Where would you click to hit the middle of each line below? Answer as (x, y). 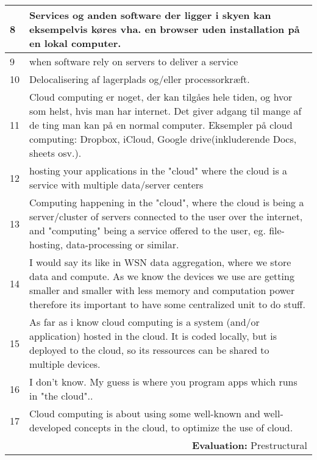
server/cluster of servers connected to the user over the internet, (166, 216)
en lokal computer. (75, 43)
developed (50, 427)
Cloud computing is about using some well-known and (145, 413)
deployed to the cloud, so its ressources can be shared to (149, 350)
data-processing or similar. (123, 244)
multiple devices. (65, 364)
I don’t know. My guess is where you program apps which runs (163, 382)
